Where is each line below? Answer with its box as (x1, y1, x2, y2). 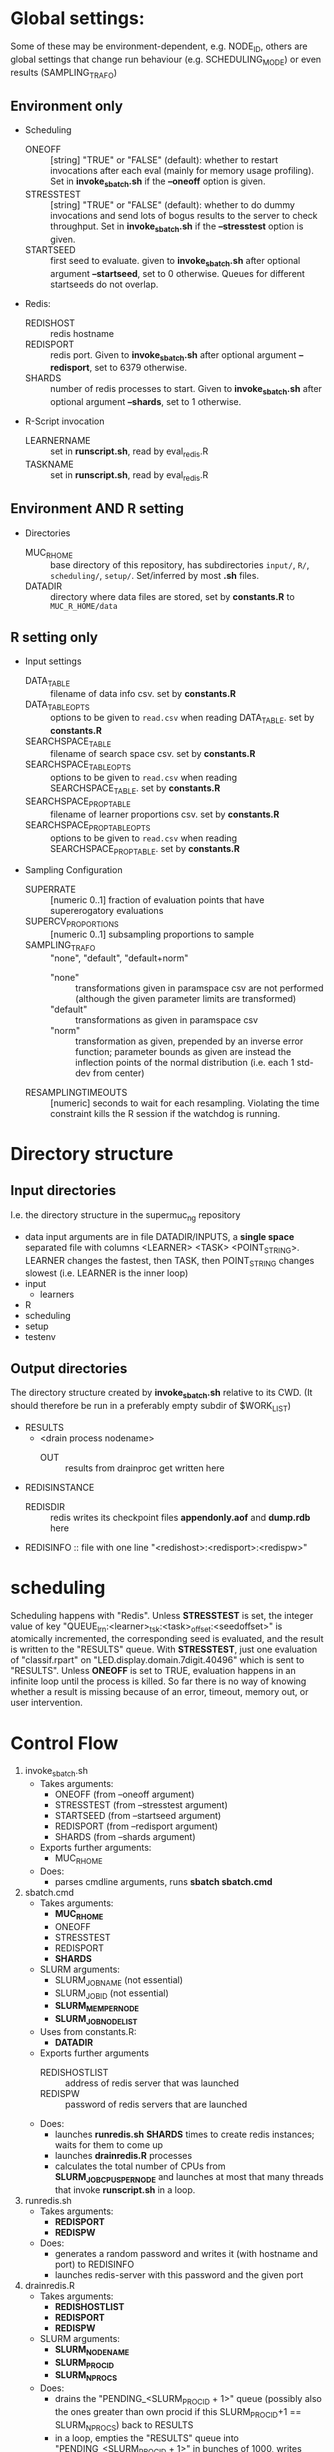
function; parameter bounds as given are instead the (74, 1045, 292, 1057)
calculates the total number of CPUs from (54, 2160, 226, 2172)
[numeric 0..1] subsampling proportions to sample (49, 928, 255, 941)
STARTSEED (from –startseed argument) (54, 1810, 222, 1822)
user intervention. (10, 1697, 83, 1709)
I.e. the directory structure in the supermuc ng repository (10, 1208, 241, 1223)
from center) (93, 1067, 145, 1079)
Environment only (10, 97, 123, 114)
